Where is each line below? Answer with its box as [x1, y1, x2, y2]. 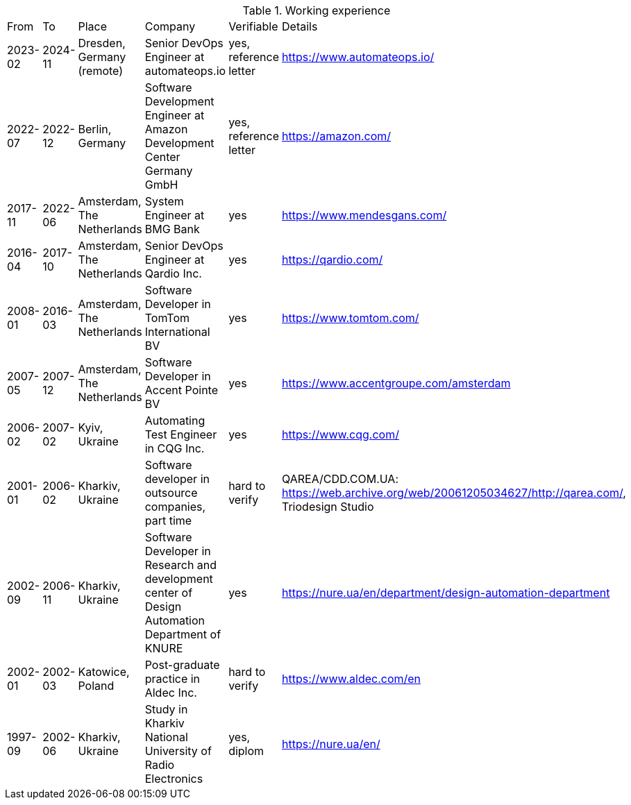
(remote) [78, 64, 124, 78]
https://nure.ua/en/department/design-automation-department [282, 586, 610, 600]
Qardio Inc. [144, 266, 202, 280]
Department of [144, 627, 221, 641]
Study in [144, 702, 188, 716]
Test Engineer [144, 427, 217, 441]
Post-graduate [144, 658, 220, 672]
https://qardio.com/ [282, 253, 383, 266]
